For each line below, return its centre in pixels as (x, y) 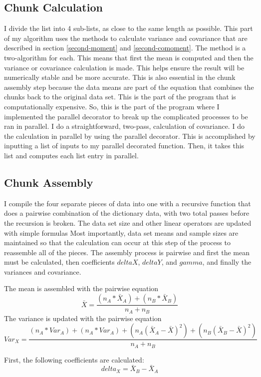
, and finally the (227, 262)
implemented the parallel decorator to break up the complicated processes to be (126, 116)
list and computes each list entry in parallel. (71, 155)
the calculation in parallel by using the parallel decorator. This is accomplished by (130, 136)
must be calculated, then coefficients (59, 262)
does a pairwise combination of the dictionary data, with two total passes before (127, 213)
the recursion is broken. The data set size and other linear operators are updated (128, 222)
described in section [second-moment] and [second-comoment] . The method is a (125, 48)
